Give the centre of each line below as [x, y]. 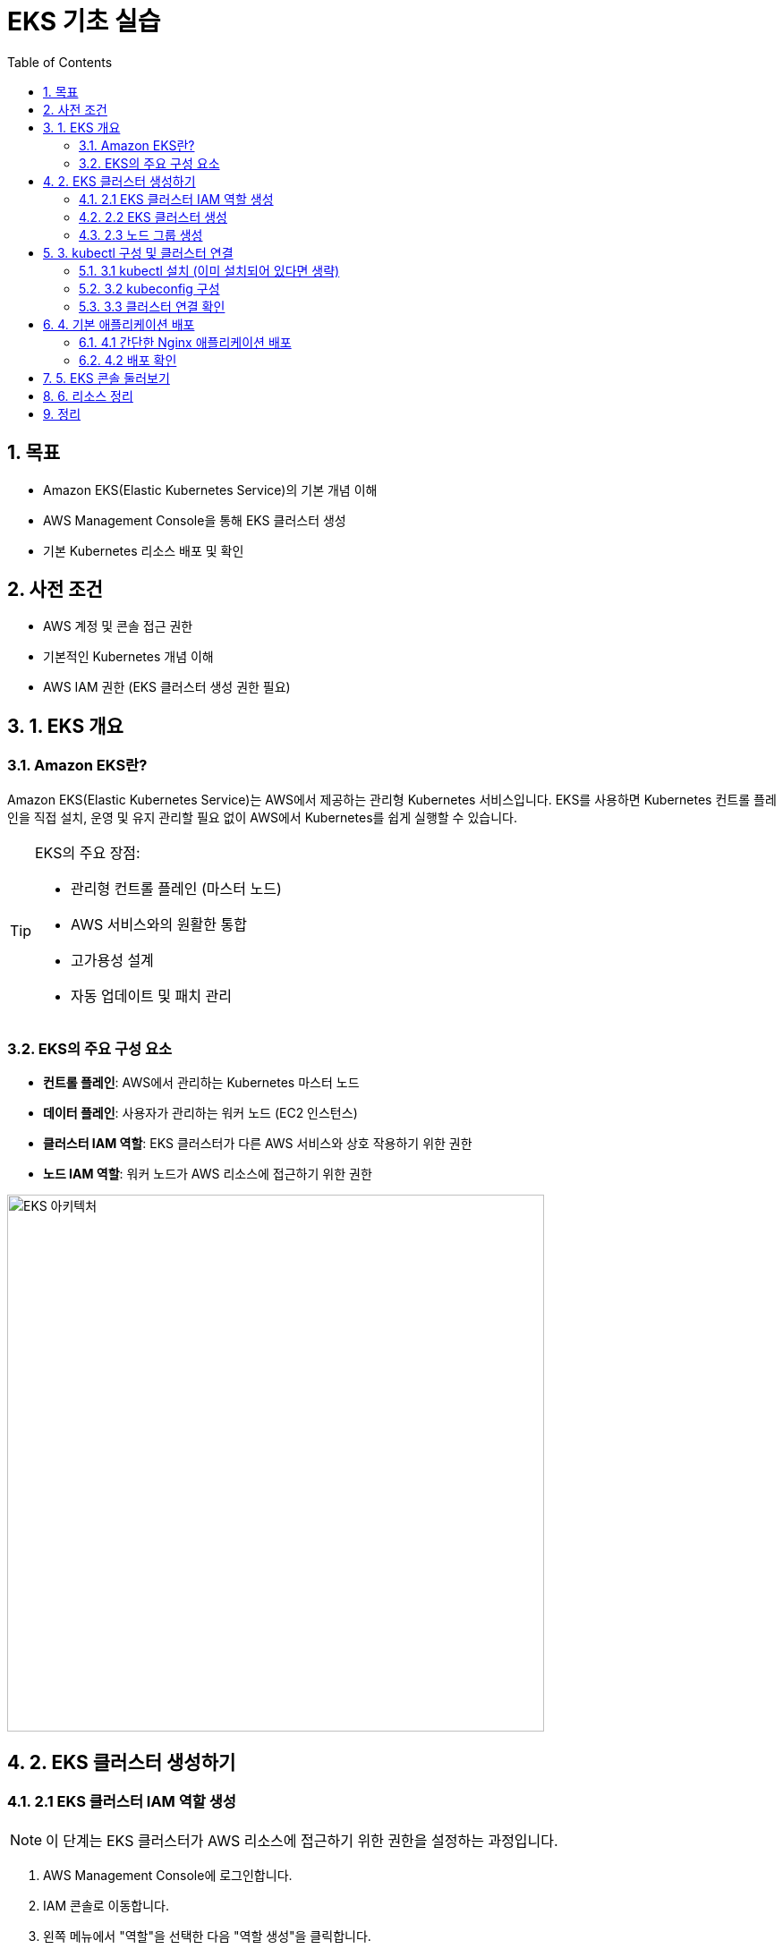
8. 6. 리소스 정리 [88, 396]
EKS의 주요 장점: [88, 852]
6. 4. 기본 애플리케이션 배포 [119, 324]
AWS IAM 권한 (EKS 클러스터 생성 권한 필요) [167, 687]
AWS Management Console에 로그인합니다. [168, 1875]
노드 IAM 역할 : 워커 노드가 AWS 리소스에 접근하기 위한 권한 [208, 1174]
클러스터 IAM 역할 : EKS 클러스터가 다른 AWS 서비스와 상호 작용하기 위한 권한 [258, 1144]
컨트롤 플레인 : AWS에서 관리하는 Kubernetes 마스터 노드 [201, 1083]
